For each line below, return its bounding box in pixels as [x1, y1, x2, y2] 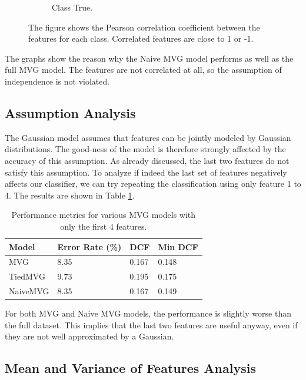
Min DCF [158, 240, 198, 253]
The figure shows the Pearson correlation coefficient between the [28, 21, 260, 33]
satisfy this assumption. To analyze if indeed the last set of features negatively [5, 166, 287, 178]
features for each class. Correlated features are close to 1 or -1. [28, 32, 254, 45]
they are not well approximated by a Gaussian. [5, 330, 174, 342]
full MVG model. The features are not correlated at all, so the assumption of [5, 63, 282, 76]
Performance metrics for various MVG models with [11, 209, 196, 221]
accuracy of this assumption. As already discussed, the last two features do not [5, 154, 290, 166]
